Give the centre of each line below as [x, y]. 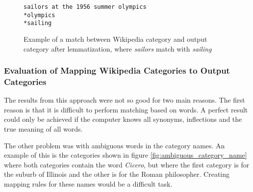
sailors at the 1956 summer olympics [85, 7]
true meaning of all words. [43, 129]
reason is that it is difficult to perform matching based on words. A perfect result [126, 109]
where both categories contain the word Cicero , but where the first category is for [127, 164]
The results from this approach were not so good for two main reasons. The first [125, 100]
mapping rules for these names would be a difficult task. [88, 184]
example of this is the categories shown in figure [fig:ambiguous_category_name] [126, 155]
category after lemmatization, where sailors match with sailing [118, 48]
